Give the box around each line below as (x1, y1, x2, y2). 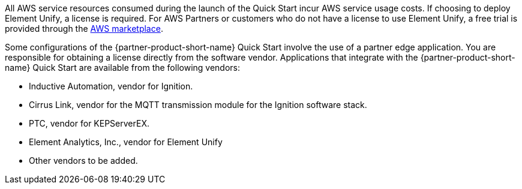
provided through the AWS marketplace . (5, 23, 163, 34)
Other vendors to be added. (29, 155, 138, 166)
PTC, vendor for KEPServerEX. (29, 118, 149, 128)
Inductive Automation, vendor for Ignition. (29, 81, 193, 91)
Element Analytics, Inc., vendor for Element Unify (29, 137, 223, 147)
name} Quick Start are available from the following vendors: (5, 62, 241, 73)
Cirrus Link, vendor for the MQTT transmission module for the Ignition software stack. (29, 100, 367, 110)
